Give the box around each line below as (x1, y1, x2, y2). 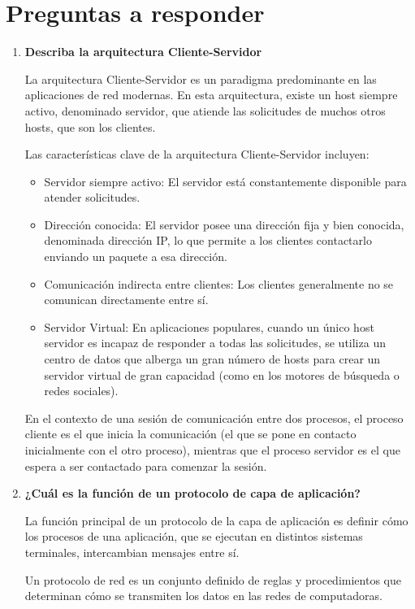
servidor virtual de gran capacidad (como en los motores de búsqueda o (44, 366, 400, 383)
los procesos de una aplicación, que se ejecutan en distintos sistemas (24, 528, 363, 545)
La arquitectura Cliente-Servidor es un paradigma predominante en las (24, 70, 377, 87)
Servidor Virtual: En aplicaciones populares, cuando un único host (44, 318, 374, 335)
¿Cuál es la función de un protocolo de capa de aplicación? (24, 485, 361, 502)
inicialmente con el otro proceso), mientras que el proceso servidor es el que (24, 442, 400, 458)
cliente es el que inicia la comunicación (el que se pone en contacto (24, 425, 357, 442)
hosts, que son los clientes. (24, 118, 156, 135)
